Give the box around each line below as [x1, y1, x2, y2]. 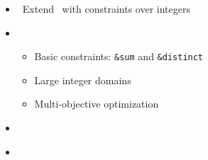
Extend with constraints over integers [22, 1, 191, 16]
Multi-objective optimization [34, 96, 159, 111]
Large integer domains [34, 72, 131, 87]
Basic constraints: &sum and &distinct [34, 49, 204, 64]
